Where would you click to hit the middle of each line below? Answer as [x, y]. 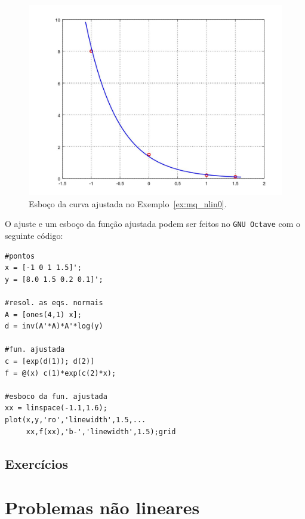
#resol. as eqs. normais [54, 303]
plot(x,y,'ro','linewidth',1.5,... [76, 420]
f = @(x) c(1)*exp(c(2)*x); [61, 373]
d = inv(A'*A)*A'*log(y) [54, 326]
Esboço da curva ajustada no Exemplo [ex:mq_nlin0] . [128, 203]
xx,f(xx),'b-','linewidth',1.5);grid [101, 432]
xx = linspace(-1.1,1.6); [56, 408]
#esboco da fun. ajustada [56, 396]
